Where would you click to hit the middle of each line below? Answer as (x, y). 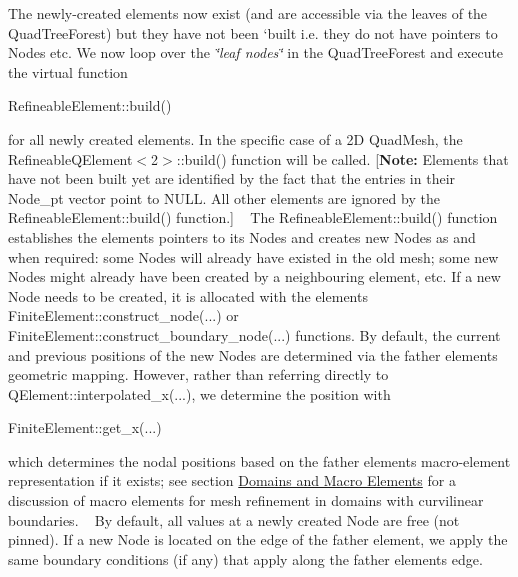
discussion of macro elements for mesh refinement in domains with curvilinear (246, 500)
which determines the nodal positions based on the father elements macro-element (259, 460)
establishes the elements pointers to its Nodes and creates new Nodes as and (242, 236)
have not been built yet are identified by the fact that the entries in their (232, 178)
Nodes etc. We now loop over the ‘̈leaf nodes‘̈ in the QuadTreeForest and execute (256, 52)
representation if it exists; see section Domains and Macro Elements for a (232, 480)
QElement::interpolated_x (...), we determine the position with (199, 393)
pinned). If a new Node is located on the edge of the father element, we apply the (258, 539)
